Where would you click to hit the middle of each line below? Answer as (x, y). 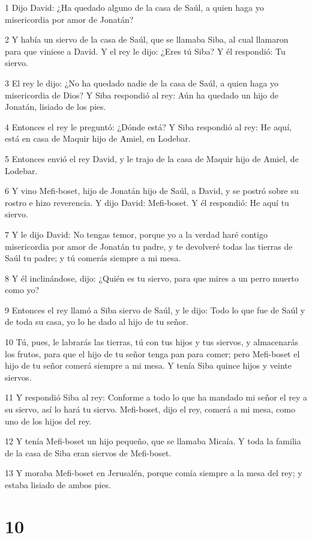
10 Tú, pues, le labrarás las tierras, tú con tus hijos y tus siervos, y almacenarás (152, 342)
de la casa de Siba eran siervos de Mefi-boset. (88, 452)
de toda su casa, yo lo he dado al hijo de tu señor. (97, 322)
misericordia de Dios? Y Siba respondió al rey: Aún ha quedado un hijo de (142, 95)
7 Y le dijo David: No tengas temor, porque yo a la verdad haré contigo (136, 234)
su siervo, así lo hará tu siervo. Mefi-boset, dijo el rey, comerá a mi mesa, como (150, 409)
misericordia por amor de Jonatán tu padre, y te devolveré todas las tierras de (149, 246)
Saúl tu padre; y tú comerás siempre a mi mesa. (93, 258)
